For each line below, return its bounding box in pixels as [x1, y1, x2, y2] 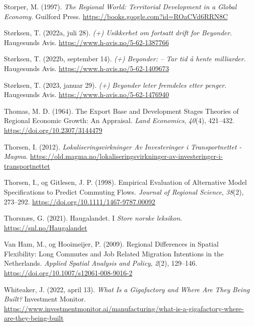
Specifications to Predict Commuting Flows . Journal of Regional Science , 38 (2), [4, 186, 244, 197]
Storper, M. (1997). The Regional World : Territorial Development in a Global [4, 1, 237, 11]
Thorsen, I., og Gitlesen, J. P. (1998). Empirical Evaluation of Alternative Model [4, 177, 247, 187]
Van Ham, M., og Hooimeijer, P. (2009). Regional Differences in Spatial [4, 239, 219, 249]
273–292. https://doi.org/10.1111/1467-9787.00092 [4, 196, 155, 206]
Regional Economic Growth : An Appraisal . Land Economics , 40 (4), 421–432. [4, 115, 234, 125]
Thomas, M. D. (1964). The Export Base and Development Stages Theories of [4, 105, 239, 116]
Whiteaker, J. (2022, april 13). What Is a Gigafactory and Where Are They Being [4, 284, 250, 294]
